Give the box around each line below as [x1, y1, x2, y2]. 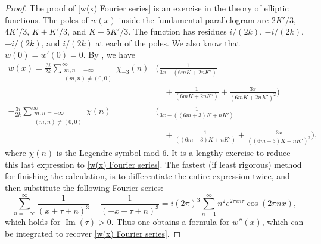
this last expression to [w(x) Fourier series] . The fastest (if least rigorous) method [5, 158, 302, 170]
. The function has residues [128, 25, 227, 37]
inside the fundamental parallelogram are [119, 13, 269, 26]
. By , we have [83, 48, 135, 61]
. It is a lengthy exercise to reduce [166, 146, 291, 159]
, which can [261, 215, 304, 228]
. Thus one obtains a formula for [111, 215, 230, 228]
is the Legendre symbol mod [56, 146, 160, 159]
